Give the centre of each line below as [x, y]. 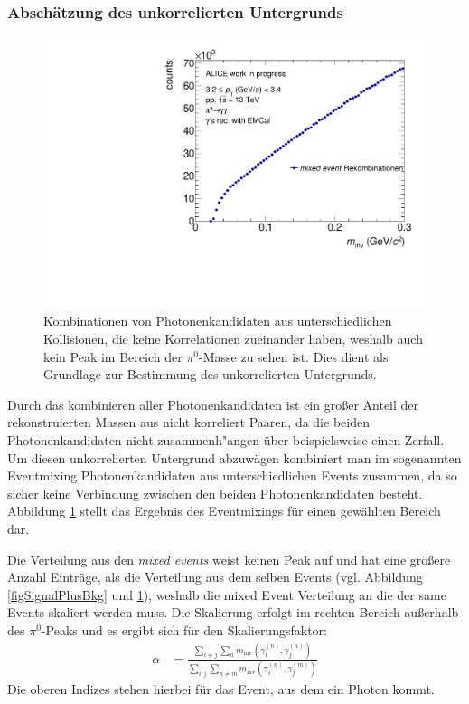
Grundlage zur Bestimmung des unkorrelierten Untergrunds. [210, 374]
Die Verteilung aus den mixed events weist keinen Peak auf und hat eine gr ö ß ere [229, 559]
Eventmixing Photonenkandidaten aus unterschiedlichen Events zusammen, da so [232, 476]
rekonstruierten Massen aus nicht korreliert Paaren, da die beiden [188, 422]
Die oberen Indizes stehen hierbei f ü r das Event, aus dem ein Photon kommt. [221, 689]
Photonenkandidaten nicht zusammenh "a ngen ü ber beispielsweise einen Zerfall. [226, 440]
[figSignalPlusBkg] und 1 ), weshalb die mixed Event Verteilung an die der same [227, 594]
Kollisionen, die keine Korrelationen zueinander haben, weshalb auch [233, 339]
